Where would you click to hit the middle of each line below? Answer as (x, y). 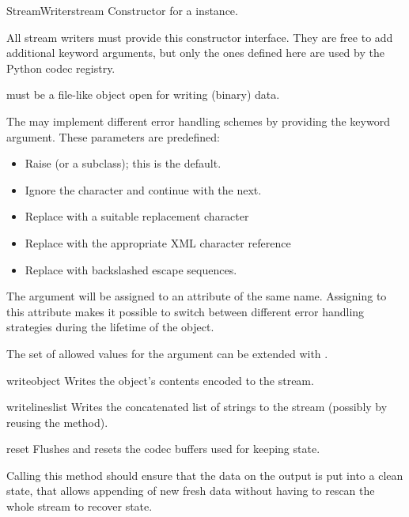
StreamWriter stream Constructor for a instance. (122, 10)
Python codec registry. (61, 68)
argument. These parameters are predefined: (113, 136)
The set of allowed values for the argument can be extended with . (167, 353)
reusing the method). (57, 422)
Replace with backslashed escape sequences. (131, 269)
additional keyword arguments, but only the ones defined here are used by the (195, 53)
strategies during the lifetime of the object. (110, 327)
